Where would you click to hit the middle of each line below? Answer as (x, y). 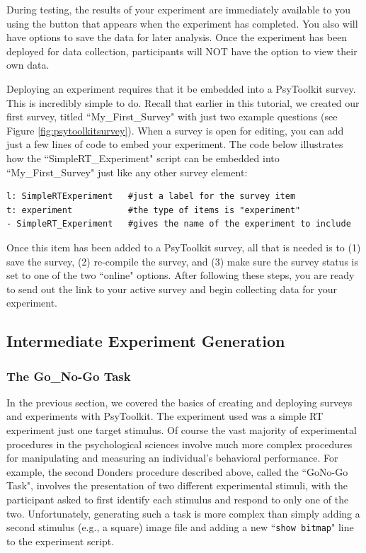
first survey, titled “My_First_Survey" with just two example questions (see (172, 116)
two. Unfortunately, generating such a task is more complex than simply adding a (183, 513)
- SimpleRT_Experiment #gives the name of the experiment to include (179, 224)
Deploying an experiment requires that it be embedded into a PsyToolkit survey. (181, 88)
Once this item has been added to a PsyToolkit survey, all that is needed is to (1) (184, 247)
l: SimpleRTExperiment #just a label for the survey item (151, 196)
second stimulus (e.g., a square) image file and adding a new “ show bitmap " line (180, 527)
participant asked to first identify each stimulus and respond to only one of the (178, 500)
